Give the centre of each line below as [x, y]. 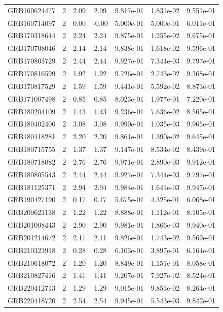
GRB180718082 [32, 161]
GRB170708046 [32, 48]
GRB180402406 [32, 124]
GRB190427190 [32, 199]
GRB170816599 [32, 73]
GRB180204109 [32, 111]
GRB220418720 [32, 301]
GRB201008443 [32, 225]
